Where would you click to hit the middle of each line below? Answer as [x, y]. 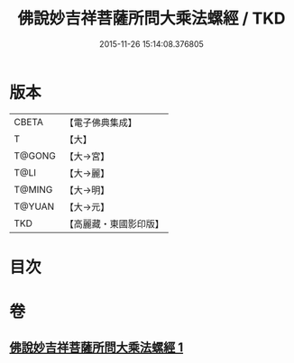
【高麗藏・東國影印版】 [114, 223]
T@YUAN [34, 206]
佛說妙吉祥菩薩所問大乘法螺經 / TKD [152, 18]
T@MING [33, 189]
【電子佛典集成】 [101, 123]
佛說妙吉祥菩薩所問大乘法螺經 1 [96, 348]
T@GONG [35, 156]
